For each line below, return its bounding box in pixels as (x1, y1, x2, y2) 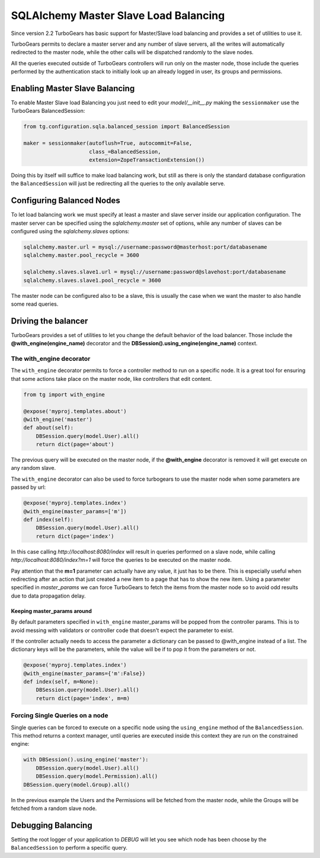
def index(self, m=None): (23, 678, 99, 685)
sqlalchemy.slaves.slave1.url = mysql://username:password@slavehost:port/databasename (23, 269, 286, 275)
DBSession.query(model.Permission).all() (36, 773, 158, 780)
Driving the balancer (11, 316, 88, 326)
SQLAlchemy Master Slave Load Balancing (11, 9, 225, 22)
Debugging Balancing (11, 820, 92, 830)
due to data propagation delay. (11, 592, 86, 599)
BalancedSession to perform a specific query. (11, 844, 127, 851)
